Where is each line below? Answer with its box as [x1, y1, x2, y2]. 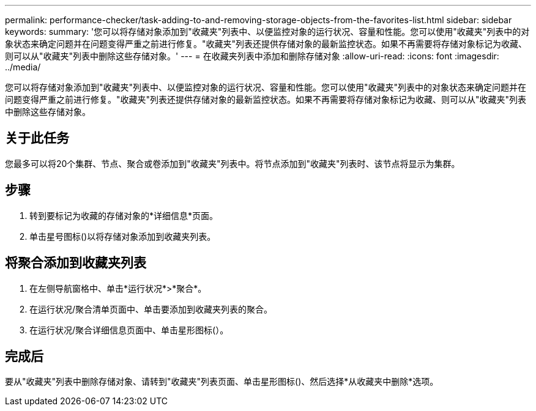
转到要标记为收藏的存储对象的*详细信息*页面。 [29, 210, 218, 221]
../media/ [5, 62, 41, 72]
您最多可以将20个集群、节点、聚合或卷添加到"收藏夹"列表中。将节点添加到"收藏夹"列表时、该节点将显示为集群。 [5, 158, 460, 169]
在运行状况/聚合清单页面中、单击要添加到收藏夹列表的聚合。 [29, 303, 273, 314]
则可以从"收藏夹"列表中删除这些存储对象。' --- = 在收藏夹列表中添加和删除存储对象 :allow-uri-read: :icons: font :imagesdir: [5, 51, 499, 61]
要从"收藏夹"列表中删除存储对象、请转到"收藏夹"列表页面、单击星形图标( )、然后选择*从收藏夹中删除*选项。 [5, 376, 439, 387]
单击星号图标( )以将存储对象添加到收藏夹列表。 [29, 231, 216, 242]
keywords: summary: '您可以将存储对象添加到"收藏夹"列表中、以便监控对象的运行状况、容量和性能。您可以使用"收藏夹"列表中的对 [5, 26, 530, 37]
